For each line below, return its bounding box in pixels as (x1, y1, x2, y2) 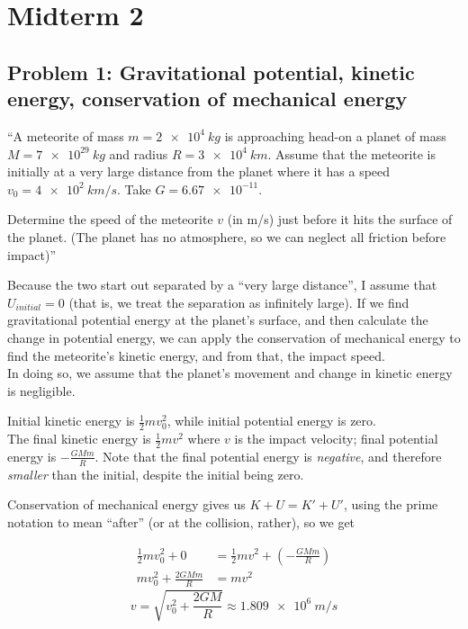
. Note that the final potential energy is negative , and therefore (94, 446, 442, 465)
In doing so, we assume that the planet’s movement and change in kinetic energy (7, 364, 453, 382)
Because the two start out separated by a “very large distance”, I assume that (7, 275, 437, 294)
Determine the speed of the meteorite (7, 210, 213, 229)
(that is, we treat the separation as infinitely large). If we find (68, 292, 409, 311)
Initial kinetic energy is (7, 411, 135, 430)
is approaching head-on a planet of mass (224, 126, 446, 145)
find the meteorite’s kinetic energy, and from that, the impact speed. (7, 346, 385, 364)
